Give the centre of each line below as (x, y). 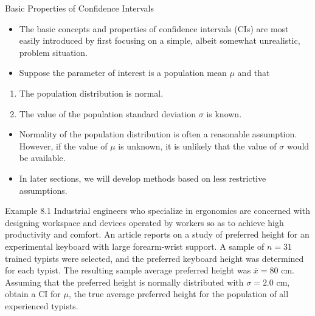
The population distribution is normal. (91, 93)
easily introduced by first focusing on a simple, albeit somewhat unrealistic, (160, 40)
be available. (42, 158)
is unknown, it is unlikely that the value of (197, 146)
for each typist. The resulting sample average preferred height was (128, 270)
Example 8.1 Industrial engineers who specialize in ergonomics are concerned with (157, 211)
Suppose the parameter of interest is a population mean (123, 73)
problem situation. (53, 52)
